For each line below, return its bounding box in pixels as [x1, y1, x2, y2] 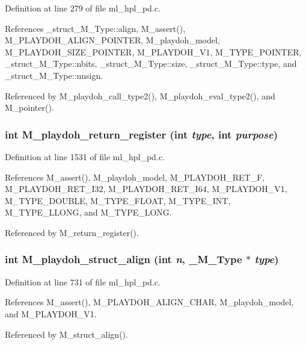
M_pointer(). [5, 101, 54, 114]
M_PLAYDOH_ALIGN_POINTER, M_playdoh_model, [5, 34, 220, 46]
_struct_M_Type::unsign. [5, 69, 103, 81]
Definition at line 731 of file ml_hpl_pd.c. [5, 275, 161, 288]
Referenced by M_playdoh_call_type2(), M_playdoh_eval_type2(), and [5, 89, 275, 102]
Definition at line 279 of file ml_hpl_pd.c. [5, 2, 161, 14]
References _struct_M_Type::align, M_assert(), [5, 22, 186, 34]
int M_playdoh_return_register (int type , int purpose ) [5, 126, 278, 141]
